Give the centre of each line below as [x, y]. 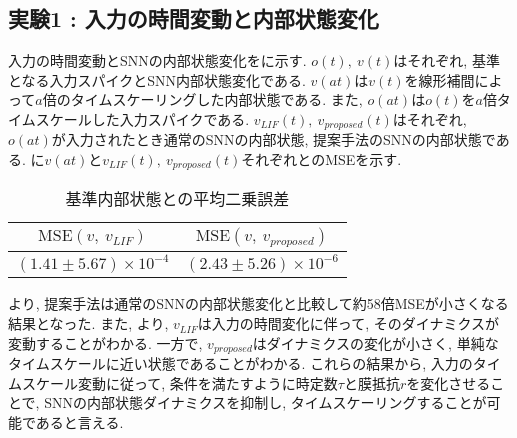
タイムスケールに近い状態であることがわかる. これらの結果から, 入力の [240, 363]
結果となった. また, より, [88, 323]
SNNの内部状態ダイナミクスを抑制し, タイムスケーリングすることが [265, 402]
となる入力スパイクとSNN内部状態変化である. [157, 79]
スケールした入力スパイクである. [142, 118]
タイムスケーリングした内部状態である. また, [216, 99]
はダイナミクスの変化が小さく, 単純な [375, 342]
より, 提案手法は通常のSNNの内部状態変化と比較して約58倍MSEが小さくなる [258, 303]
